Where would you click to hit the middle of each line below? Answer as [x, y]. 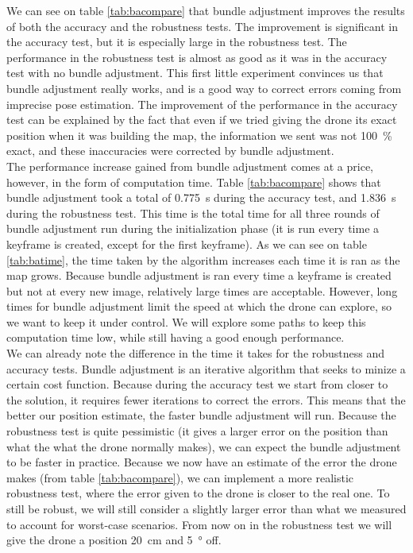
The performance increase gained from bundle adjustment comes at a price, [190, 166]
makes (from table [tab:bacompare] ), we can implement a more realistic [180, 477]
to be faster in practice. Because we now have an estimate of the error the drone [202, 462]
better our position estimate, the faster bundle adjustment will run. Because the [201, 415]
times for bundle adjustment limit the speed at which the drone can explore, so [199, 306]
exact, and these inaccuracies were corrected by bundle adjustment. [170, 151]
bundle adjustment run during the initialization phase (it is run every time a [193, 228]
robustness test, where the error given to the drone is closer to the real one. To [198, 493]
